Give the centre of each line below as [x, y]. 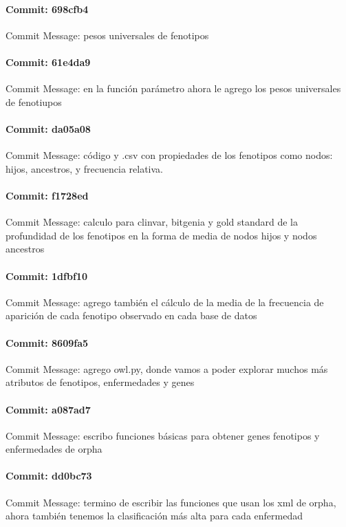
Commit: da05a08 [48, 128]
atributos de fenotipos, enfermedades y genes [100, 382]
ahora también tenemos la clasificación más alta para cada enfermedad [154, 516]
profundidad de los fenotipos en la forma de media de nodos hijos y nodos [161, 235]
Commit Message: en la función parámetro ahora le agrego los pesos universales [173, 88]
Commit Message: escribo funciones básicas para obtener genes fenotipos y [163, 435]
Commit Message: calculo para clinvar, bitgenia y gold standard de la [152, 222]
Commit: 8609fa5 [47, 342]
